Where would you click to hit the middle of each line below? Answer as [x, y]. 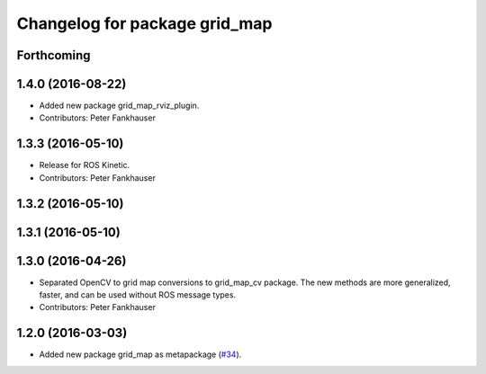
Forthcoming [54, 55]
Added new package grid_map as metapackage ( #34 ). [140, 354]
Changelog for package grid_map [144, 23]
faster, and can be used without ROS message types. [138, 295]
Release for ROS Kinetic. [85, 165]
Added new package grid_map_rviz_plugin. [119, 106]
